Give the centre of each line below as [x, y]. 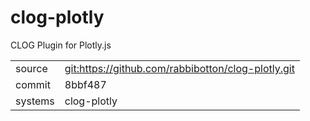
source [31, 68]
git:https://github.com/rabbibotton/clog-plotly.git [179, 68]
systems [35, 101]
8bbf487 [85, 84]
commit [33, 84]
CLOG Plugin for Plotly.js [61, 45]
